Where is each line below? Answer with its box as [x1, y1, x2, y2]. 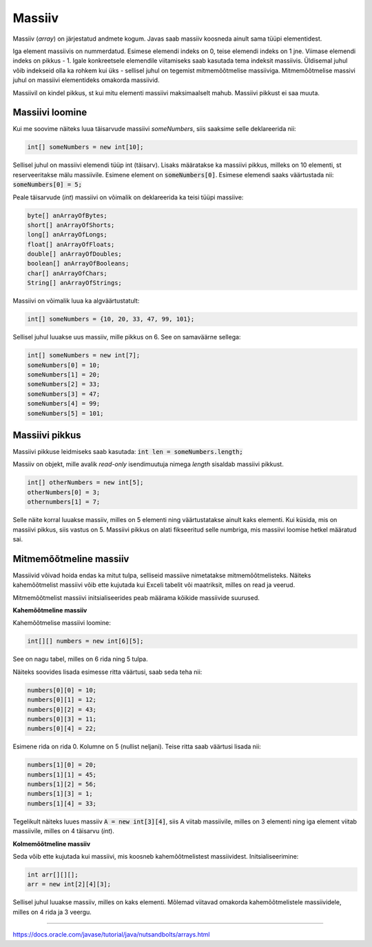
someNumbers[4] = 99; [27, 400, 101, 408]
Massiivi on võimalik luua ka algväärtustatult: [12, 297, 140, 305]
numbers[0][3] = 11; [27, 715, 96, 723]
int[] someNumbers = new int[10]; [27, 143, 144, 151]
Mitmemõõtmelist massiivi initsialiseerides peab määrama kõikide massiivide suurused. [12, 593, 260, 601]
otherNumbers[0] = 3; [27, 488, 101, 496]
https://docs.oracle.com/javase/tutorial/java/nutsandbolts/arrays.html [12, 930, 210, 939]
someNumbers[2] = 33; [27, 380, 101, 388]
